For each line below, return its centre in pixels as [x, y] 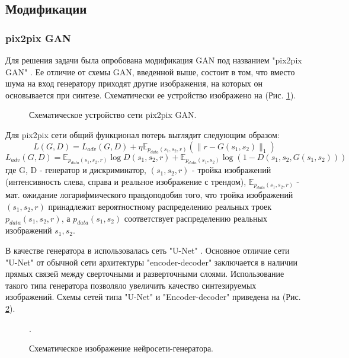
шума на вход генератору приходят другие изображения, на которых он [134, 83]
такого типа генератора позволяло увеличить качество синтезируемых [131, 285]
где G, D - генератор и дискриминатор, [76, 170]
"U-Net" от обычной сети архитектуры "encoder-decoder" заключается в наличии [151, 262]
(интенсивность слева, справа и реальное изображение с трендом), [126, 181]
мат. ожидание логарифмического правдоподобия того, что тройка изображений [149, 195]
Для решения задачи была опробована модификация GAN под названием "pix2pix [154, 60]
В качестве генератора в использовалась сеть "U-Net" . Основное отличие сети [148, 250]
